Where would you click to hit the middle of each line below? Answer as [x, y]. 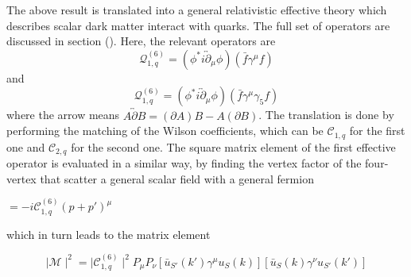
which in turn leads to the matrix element [109, 234]
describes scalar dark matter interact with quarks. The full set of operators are [198, 25]
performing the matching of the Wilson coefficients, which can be [165, 131]
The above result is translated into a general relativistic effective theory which [197, 10]
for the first [377, 131]
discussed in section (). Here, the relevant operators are [141, 41]
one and [26, 146]
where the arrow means [63, 115]
